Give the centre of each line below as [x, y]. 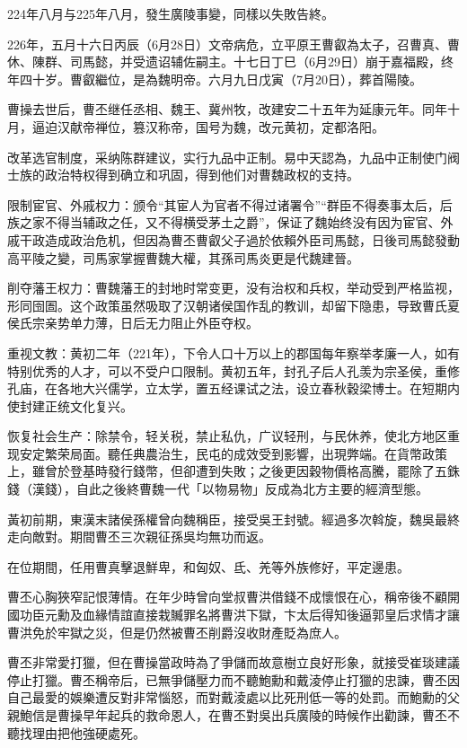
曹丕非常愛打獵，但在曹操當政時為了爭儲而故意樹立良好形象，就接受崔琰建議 [233, 662]
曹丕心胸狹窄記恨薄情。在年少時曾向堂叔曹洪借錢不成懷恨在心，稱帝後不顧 [227, 597]
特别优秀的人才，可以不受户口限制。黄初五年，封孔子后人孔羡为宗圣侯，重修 [233, 370]
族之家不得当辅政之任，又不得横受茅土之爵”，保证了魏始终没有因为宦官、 [224, 222]
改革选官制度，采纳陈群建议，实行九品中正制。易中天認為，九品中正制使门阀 [233, 157]
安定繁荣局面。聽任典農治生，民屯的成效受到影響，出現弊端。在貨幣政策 [233, 453]
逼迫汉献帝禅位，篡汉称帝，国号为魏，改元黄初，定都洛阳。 [208, 126]
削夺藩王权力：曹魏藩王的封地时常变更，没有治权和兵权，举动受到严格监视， [233, 288]
